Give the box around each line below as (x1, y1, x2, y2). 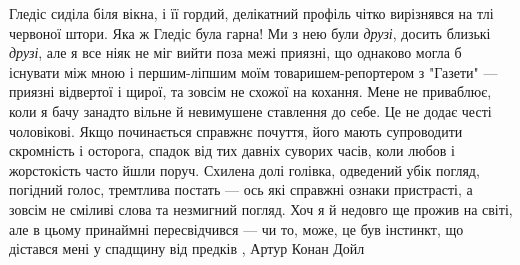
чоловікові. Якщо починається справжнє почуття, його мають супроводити (9, 120, 463, 141)
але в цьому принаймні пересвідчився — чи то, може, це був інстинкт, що (9, 218, 464, 239)
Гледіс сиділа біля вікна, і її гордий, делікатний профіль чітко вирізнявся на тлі (9, 3, 494, 23)
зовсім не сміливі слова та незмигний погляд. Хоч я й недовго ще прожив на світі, (9, 198, 513, 219)
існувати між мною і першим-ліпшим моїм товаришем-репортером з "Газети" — (9, 61, 498, 82)
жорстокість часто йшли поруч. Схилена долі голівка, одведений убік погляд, (9, 159, 480, 180)
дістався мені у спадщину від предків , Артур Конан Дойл (9, 238, 365, 259)
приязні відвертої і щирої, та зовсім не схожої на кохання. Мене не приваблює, (9, 81, 492, 102)
